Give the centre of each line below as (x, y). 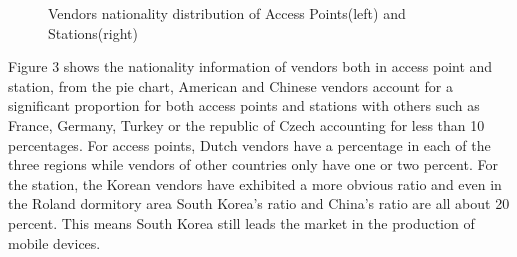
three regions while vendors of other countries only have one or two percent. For (253, 164)
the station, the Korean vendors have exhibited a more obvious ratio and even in (255, 183)
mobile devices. (54, 242)
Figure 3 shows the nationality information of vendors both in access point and (250, 66)
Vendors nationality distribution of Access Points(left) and (227, 13)
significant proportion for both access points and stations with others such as (244, 105)
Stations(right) (93, 32)
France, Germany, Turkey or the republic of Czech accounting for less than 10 (246, 124)
